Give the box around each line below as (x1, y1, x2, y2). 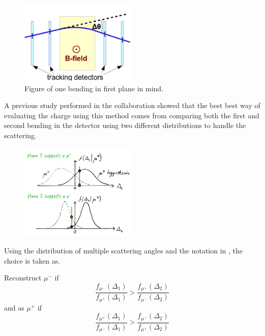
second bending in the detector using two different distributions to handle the (4, 120, 246, 131)
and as (4, 302, 24, 313)
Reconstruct (4, 272, 42, 283)
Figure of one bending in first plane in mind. (24, 83, 164, 93)
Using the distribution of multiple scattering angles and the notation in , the (4, 245, 243, 256)
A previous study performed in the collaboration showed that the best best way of (4, 100, 260, 111)
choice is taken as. (4, 255, 61, 266)
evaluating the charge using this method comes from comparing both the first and (4, 110, 259, 120)
